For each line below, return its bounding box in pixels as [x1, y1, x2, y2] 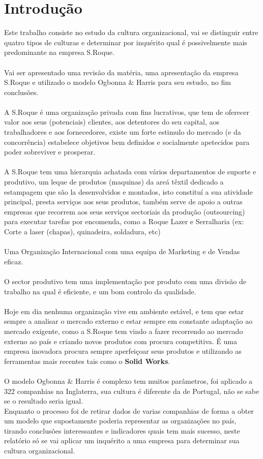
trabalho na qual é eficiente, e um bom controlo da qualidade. [4, 286, 196, 296]
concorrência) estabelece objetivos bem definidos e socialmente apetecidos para [4, 136, 250, 147]
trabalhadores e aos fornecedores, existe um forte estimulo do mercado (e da [4, 127, 241, 137]
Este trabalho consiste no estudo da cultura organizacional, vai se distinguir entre [4, 27, 258, 38]
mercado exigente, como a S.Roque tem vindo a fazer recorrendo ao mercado [4, 325, 243, 336]
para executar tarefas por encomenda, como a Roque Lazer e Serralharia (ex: [4, 216, 244, 227]
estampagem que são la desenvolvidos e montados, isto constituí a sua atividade [4, 186, 253, 197]
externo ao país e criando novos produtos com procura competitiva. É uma [4, 335, 237, 346]
